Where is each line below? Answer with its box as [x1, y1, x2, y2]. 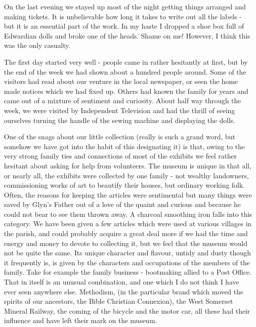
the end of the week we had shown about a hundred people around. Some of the [4, 66, 246, 77]
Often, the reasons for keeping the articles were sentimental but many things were [4, 189, 252, 200]
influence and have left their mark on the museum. [4, 315, 157, 326]
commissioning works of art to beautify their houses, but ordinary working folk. [4, 180, 245, 190]
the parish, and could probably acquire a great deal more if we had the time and [4, 228, 248, 239]
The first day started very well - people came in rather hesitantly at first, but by [4, 56, 248, 67]
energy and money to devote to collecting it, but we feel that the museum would [4, 238, 248, 248]
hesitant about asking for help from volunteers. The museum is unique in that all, [4, 160, 252, 170]
